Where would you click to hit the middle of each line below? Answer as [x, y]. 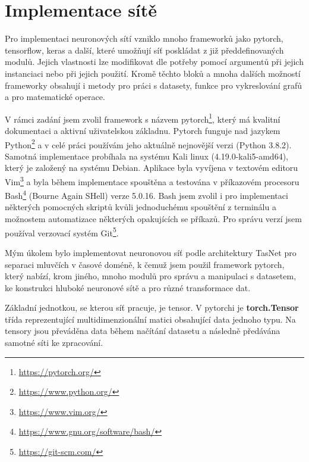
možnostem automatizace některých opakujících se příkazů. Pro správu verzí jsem [153, 219]
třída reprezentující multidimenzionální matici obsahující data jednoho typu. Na [150, 319]
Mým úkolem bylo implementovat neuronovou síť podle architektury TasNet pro [151, 252]
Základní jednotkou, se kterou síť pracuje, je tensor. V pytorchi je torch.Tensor [152, 308]
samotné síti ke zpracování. [54, 343]
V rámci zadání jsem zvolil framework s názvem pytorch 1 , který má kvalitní [143, 118]
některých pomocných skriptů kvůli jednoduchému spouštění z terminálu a [141, 207]
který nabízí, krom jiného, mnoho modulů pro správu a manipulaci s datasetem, [151, 276]
